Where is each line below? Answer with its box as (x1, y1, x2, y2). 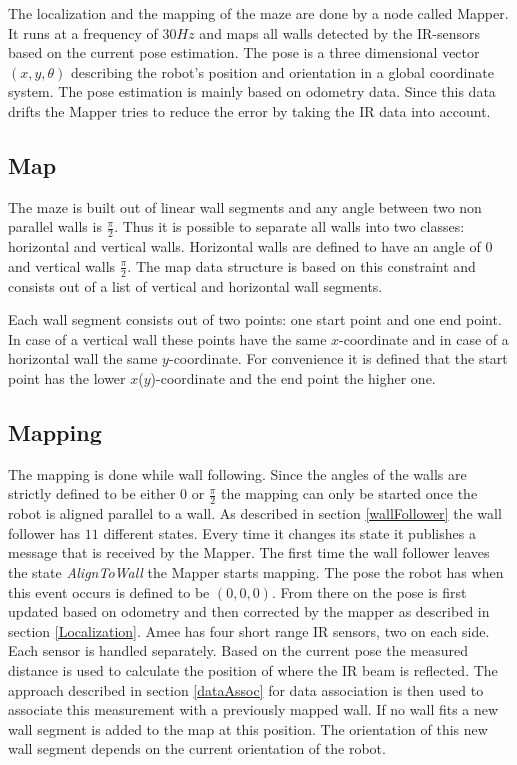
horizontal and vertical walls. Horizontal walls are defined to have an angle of (8, 236, 481, 257)
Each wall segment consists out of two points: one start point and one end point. (8, 309, 502, 330)
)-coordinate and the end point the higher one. (150, 367, 436, 388)
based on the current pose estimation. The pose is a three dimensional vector (8, 42, 480, 63)
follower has (8, 522, 81, 543)
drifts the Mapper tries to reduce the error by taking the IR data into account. (8, 100, 491, 121)
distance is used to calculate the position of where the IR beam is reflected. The (8, 659, 498, 680)
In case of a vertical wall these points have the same (8, 328, 327, 349)
